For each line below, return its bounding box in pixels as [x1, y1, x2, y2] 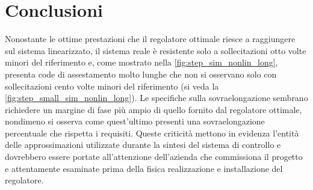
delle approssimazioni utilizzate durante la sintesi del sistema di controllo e [5, 138, 281, 151]
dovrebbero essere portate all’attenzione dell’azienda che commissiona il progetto [5, 150, 303, 163]
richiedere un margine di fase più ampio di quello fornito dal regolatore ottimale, [5, 103, 302, 115]
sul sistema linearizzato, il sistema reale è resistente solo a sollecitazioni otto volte [5, 44, 306, 57]
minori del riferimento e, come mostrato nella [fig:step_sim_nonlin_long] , [5, 56, 278, 69]
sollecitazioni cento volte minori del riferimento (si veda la [5, 79, 219, 92]
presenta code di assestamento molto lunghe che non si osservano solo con [5, 67, 277, 80]
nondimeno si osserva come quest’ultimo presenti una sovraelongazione [5, 115, 265, 127]
